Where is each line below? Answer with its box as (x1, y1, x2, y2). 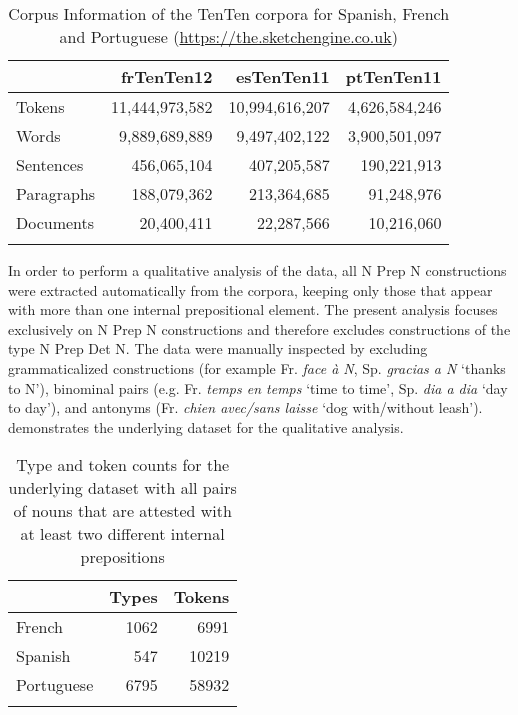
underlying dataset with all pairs (8, 476, 237, 500)
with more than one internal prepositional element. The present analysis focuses (8, 299, 498, 320)
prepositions (80, 545, 165, 569)
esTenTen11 (235, 65, 330, 88)
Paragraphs (16, 182, 96, 205)
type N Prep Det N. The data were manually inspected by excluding (8, 338, 428, 359)
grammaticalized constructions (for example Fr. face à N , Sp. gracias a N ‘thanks (8, 357, 506, 378)
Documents (16, 211, 95, 234)
